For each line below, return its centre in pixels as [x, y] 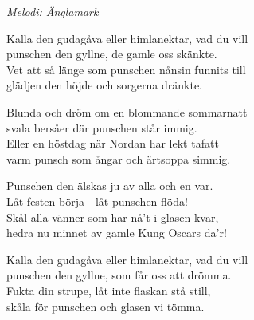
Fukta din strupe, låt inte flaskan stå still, [109, 290]
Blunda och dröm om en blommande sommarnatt [127, 111]
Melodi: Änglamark [53, 11]
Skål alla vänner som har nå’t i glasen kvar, [113, 217]
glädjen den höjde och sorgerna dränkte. [105, 85]
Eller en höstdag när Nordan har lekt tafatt [113, 143]
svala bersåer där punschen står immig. [102, 127]
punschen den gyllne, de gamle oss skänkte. [112, 54]
